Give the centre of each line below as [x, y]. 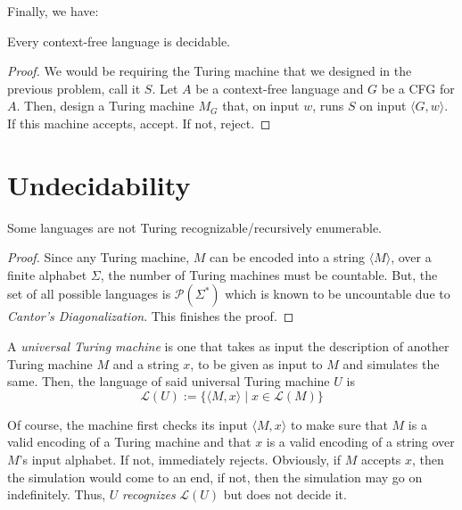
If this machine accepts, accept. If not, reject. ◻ [139, 123]
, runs [328, 106]
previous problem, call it [74, 88]
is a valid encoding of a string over [360, 442]
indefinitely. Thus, [57, 494]
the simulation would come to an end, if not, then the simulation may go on [215, 477]
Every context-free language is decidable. [119, 41]
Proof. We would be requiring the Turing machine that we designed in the [210, 71]
